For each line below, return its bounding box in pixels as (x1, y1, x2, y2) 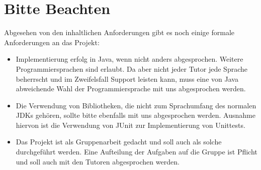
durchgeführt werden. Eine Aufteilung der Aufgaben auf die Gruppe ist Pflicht (16, 146, 257, 157)
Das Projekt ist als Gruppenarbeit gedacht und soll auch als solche (16, 136, 222, 147)
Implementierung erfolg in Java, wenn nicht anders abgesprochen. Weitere (16, 54, 243, 64)
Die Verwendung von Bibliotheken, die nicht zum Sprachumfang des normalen (16, 100, 256, 110)
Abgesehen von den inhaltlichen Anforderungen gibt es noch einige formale (4, 27, 235, 38)
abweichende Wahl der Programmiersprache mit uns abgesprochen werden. (16, 83, 246, 94)
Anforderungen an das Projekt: (4, 37, 100, 47)
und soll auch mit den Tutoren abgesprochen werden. (16, 156, 180, 166)
